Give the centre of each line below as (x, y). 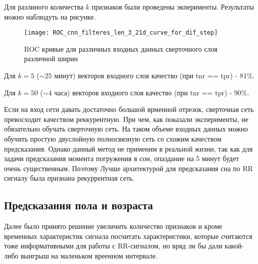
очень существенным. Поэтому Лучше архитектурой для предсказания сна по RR (128, 168)
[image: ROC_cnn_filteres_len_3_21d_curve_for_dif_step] (121, 33)
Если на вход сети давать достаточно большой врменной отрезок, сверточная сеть (129, 109)
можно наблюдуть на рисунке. (50, 16)
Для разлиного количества (44, 7)
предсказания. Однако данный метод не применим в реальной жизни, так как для (128, 148)
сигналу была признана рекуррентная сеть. (69, 178)
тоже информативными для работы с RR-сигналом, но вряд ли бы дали (113, 246)
